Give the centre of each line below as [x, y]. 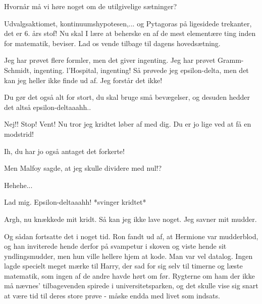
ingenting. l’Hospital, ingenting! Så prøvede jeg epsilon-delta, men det [141, 70]
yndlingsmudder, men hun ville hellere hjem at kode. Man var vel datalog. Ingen [128, 256]
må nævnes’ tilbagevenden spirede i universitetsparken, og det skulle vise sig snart [131, 286]
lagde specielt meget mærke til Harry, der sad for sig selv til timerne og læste [123, 266]
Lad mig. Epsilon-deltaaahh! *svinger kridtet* [75, 202]
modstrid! [19, 134]
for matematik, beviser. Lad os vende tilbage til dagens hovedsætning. [112, 43]
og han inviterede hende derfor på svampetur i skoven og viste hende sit [115, 246]
